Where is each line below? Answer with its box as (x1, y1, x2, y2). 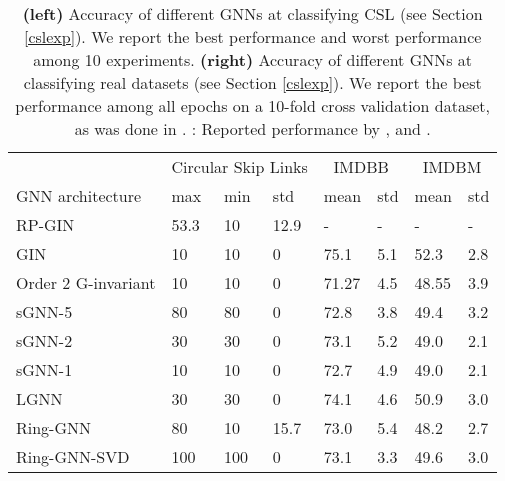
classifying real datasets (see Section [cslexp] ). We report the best (23, 71, 482, 94)
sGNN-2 (16, 329, 73, 352)
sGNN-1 (16, 358, 73, 381)
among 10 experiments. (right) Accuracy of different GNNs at (33, 48, 473, 71)
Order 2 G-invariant (16, 271, 156, 294)
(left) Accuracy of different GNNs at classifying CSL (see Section (22, 2, 483, 25)
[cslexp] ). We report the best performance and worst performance (23, 25, 482, 48)
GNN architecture (16, 184, 142, 207)
